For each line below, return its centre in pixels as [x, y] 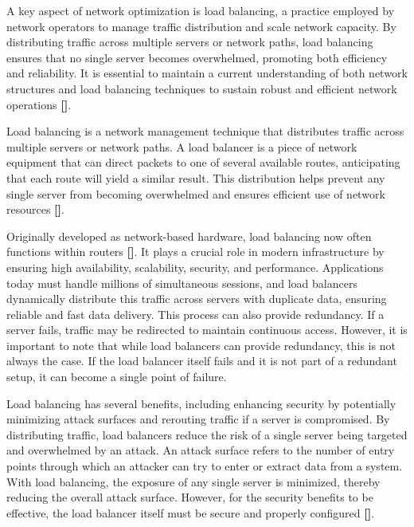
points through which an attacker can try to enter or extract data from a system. [205, 466]
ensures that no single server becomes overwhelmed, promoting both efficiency [197, 57]
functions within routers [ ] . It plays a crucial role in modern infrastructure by [195, 252]
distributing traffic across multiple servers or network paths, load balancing [190, 42]
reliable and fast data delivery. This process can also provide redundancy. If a [195, 314]
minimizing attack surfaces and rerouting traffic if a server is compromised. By [198, 419]
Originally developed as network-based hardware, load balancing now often [189, 236]
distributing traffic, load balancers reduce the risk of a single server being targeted [207, 434]
